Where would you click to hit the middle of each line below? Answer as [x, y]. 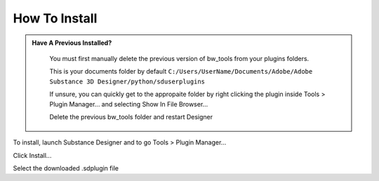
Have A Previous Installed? [72, 43]
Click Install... [32, 155]
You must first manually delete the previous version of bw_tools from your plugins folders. [179, 58]
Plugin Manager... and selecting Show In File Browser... [129, 104]
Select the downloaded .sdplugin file [66, 168]
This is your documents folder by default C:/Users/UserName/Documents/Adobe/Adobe [181, 72]
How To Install [55, 18]
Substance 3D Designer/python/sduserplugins [127, 81]
